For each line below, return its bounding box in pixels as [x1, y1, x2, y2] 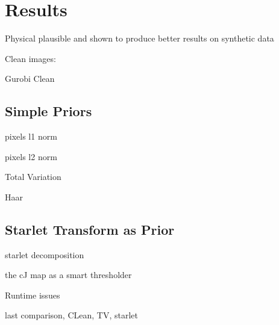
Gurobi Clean [5, 72, 55, 85]
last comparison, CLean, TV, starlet [5, 309, 138, 321]
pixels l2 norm [5, 150, 57, 162]
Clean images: [5, 52, 56, 64]
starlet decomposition [5, 248, 84, 261]
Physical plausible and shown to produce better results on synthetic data [5, 32, 274, 45]
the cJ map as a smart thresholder [5, 268, 132, 281]
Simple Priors [5, 102, 92, 120]
